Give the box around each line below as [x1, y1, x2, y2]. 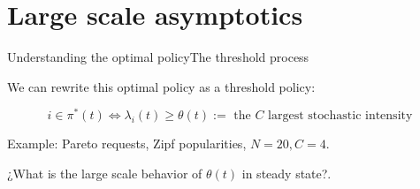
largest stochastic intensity [268, 110, 413, 123]
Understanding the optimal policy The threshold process [7, 48, 309, 66]
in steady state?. [241, 163, 332, 182]
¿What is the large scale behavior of [7, 163, 202, 182]
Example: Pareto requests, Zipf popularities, [7, 134, 247, 153]
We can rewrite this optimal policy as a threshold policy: [7, 77, 316, 95]
